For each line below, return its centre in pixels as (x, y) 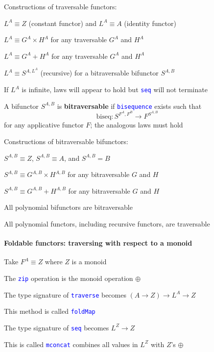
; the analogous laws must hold (137, 125)
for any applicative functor (44, 125)
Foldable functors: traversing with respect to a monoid (98, 243)
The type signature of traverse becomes (65, 294)
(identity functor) (150, 23)
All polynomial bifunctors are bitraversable (68, 207)
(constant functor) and (63, 23)
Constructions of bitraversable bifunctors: (66, 141)
